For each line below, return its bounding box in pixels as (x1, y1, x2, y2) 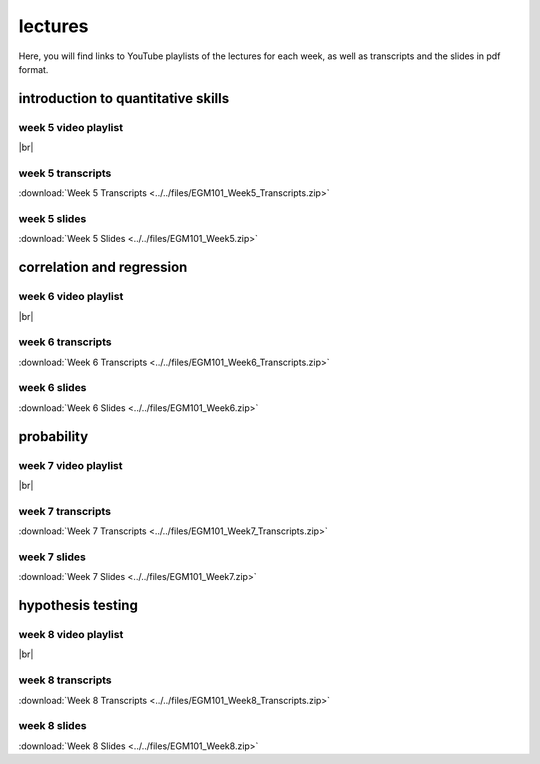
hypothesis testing (18, 597, 139, 614)
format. (18, 63, 49, 75)
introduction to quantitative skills (18, 90, 230, 107)
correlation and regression (18, 259, 188, 276)
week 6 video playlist (18, 290, 124, 304)
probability (18, 428, 89, 445)
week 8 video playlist (18, 628, 124, 642)
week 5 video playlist (18, 120, 124, 134)
